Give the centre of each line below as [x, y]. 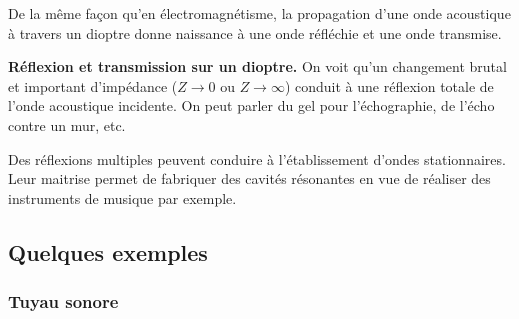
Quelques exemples [108, 251]
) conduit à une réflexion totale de [389, 85]
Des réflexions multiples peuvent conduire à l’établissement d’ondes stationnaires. [257, 158]
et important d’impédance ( [93, 85]
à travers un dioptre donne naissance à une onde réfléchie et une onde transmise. [255, 32]
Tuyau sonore [63, 301]
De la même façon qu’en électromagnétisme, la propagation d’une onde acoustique [259, 13]
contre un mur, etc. [67, 124]
